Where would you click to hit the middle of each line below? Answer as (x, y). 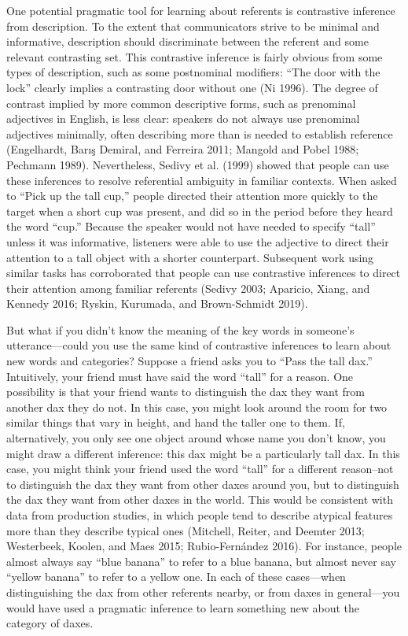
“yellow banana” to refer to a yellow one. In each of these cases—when (176, 577)
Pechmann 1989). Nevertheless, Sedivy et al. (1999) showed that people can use (198, 164)
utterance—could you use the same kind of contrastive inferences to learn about (199, 345)
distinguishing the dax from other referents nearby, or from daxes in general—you (203, 592)
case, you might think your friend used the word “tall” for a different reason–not (200, 469)
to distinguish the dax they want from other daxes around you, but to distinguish (203, 484)
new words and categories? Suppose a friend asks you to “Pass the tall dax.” (189, 361)
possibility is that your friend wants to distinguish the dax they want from (186, 392)
